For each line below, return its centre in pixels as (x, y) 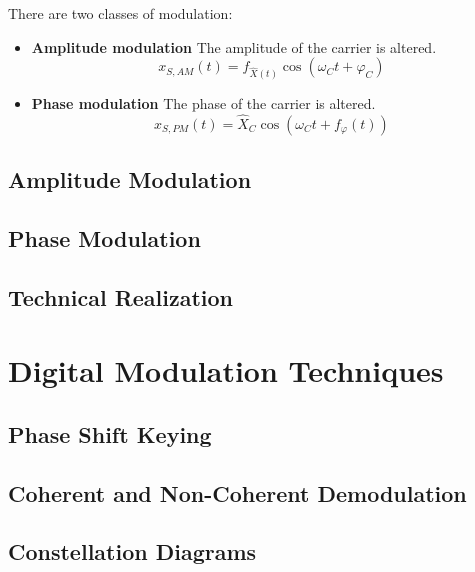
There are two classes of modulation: (120, 13)
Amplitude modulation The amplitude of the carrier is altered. (234, 46)
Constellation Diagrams (132, 551)
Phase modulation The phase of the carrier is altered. (203, 103)
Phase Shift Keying (110, 433)
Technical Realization (121, 296)
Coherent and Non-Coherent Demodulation (237, 492)
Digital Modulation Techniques (226, 370)
